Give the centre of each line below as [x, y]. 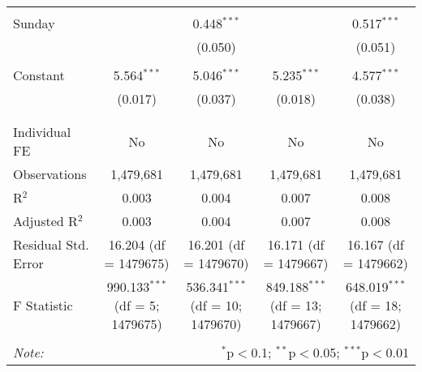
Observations [50, 174]
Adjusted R [45, 221]
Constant [39, 75]
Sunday [34, 23]
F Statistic [43, 305]
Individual [42, 132]
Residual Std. [51, 244]
